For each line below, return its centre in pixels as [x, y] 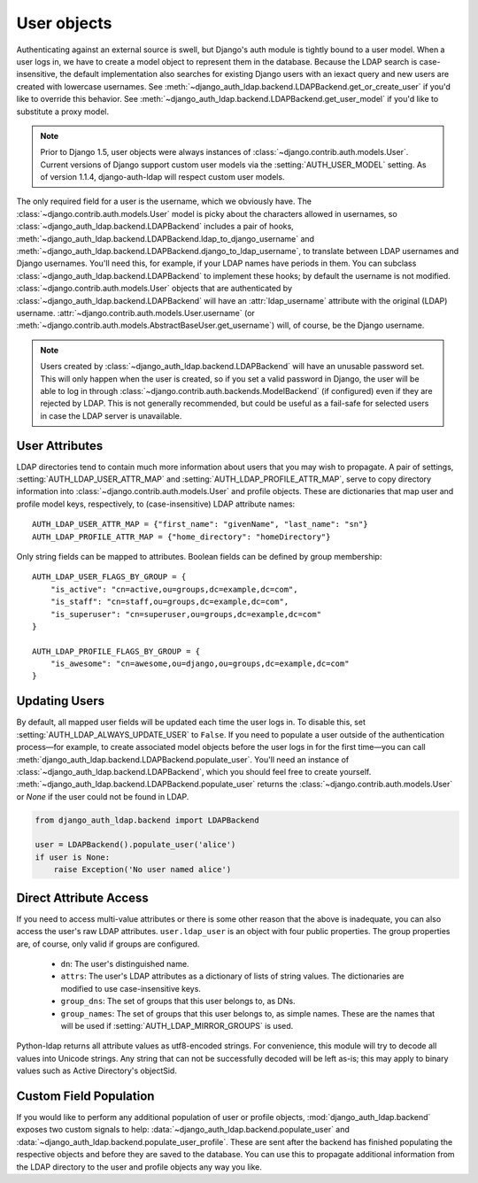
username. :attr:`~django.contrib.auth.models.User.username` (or [136, 313]
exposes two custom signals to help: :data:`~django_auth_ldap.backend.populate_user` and [183, 1130]
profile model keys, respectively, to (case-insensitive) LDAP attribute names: [156, 504]
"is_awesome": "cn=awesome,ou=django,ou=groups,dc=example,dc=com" [200, 664]
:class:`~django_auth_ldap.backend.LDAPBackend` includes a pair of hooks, [155, 227]
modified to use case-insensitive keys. [131, 988]
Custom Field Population [85, 1096]
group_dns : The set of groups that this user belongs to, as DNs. [178, 1001]
